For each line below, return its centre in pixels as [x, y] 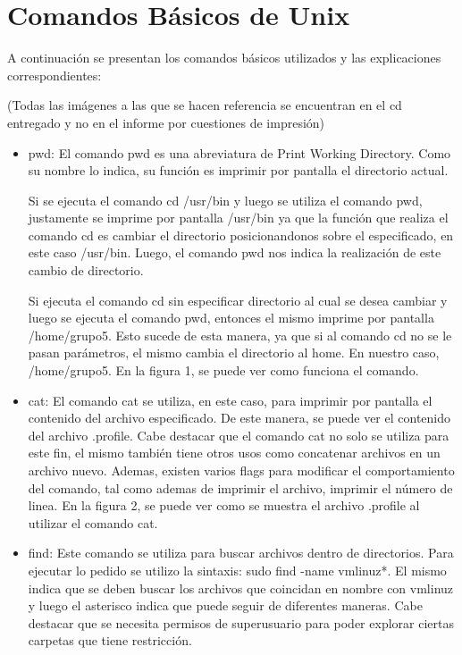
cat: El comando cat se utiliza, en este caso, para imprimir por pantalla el [230, 400]
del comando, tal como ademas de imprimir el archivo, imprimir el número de [240, 487]
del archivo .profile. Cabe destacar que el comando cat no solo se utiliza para [239, 435]
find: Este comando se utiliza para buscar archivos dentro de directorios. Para [241, 553]
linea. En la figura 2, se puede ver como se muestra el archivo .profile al [224, 505]
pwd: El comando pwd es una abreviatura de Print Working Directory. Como [239, 152]
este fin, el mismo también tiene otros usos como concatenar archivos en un [234, 453]
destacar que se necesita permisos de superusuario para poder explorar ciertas [241, 622]
